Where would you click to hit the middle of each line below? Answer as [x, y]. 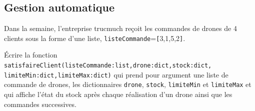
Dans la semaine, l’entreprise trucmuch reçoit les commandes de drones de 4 [120, 28]
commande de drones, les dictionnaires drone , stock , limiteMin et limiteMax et [128, 84]
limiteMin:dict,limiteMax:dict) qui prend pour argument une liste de [116, 74]
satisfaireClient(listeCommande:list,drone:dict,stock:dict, [108, 66]
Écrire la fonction [31, 55]
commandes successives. [40, 104]
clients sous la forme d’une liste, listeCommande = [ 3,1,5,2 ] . [95, 38]
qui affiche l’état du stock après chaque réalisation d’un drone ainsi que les [118, 94]
